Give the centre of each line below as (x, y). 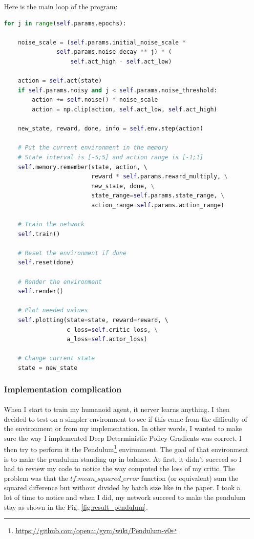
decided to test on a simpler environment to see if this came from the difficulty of (126, 419)
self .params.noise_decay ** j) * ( (114, 52)
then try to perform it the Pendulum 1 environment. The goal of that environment (126, 449)
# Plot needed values (53, 311)
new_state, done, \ (123, 186)
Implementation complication (63, 389)
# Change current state (56, 358)
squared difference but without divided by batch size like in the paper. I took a (122, 487)
